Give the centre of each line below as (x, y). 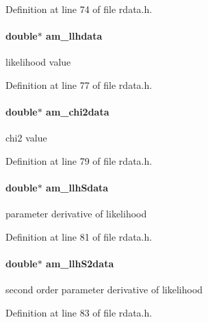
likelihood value (38, 62)
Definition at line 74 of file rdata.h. (79, 9)
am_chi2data (78, 112)
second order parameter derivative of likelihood (104, 290)
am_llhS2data (80, 264)
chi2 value (26, 138)
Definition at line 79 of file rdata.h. (79, 160)
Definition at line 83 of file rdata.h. (79, 312)
